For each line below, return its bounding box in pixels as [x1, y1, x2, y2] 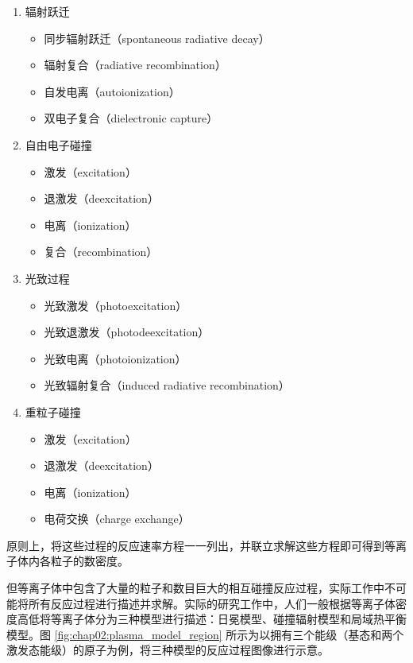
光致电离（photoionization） [44, 350, 187, 366]
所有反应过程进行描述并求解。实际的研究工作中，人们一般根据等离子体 [28, 595, 396, 611]
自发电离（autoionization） [44, 83, 180, 99]
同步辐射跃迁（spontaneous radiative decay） [44, 29, 270, 46]
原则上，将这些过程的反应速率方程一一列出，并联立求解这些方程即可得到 [6, 537, 384, 553]
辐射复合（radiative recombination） [44, 56, 226, 73]
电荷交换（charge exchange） [44, 510, 190, 527]
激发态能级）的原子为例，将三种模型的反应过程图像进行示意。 [6, 642, 329, 658]
